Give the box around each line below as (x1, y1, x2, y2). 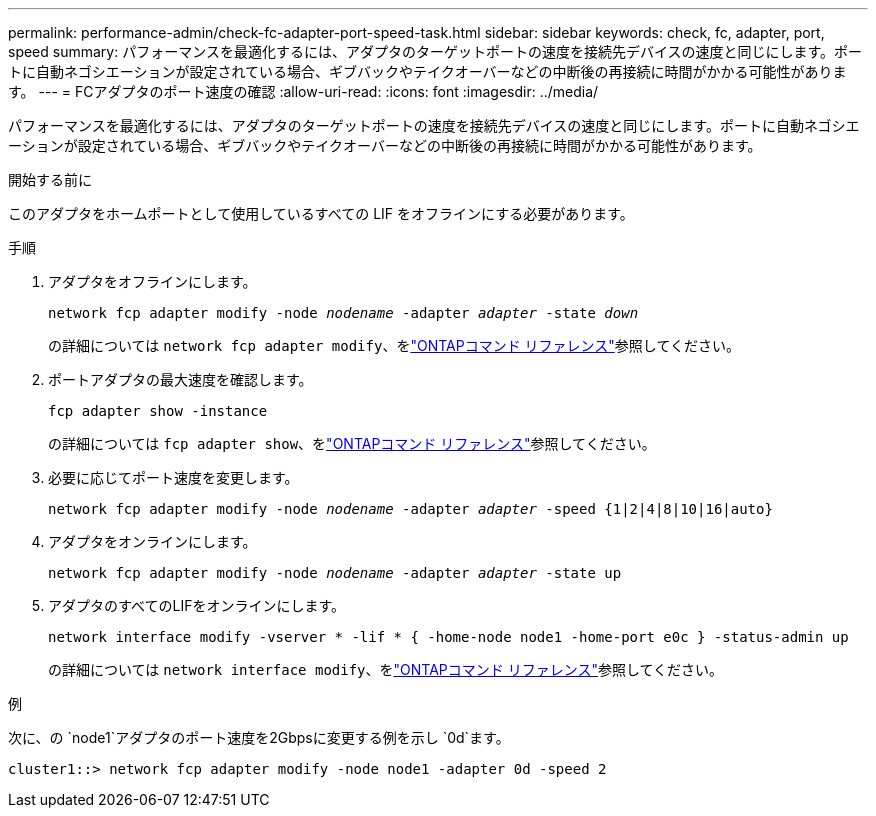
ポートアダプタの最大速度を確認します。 (48, 371, 313, 388)
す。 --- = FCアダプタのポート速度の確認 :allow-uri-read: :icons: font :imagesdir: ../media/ (8, 83, 599, 100)
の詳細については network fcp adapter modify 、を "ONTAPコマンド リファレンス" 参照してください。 (48, 337, 740, 354)
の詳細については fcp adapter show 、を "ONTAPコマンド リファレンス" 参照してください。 (48, 435, 656, 452)
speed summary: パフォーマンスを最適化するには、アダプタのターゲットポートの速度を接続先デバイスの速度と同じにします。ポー (8, 43, 863, 60)
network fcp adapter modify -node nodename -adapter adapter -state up (48, 565, 622, 581)
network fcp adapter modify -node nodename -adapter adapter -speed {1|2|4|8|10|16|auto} (48, 501, 773, 517)
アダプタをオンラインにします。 (48, 533, 257, 550)
